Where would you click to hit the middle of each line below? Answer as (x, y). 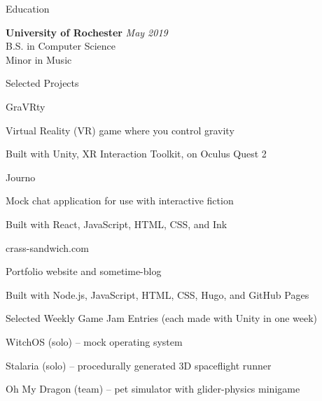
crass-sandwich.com (47, 247)
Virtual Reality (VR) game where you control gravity (120, 130)
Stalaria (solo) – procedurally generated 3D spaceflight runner (139, 365)
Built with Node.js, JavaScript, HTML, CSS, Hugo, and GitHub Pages (157, 294)
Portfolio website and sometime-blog (84, 271)
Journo (21, 177)
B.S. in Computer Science (61, 46)
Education (28, 8)
